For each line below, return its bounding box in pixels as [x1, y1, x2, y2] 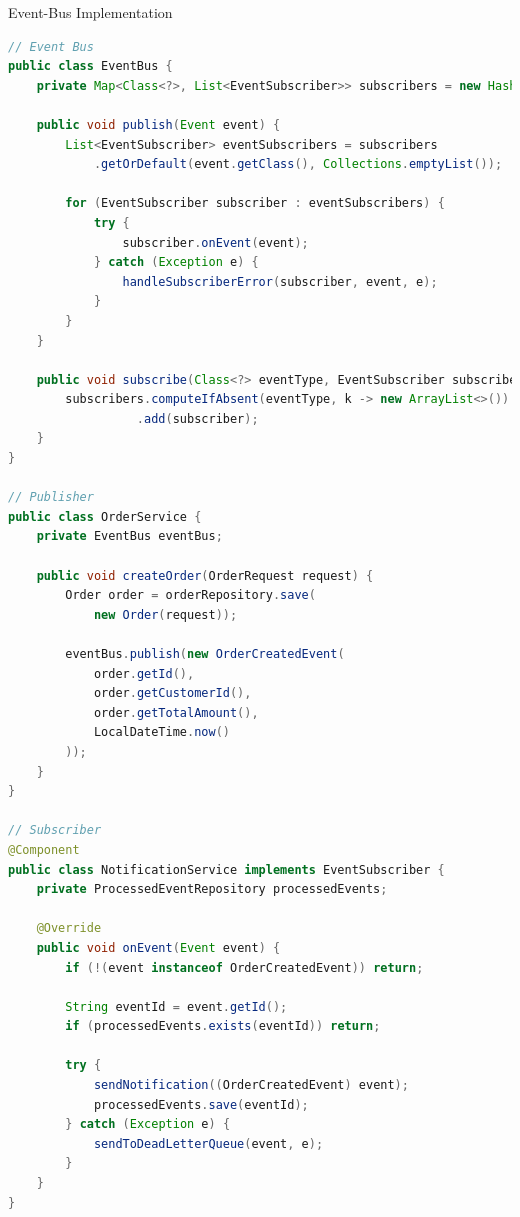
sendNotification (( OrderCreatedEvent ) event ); [93, 1078, 409, 1093]
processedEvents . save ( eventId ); [93, 1097, 309, 1112]
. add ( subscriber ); [136, 411, 259, 426]
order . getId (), [93, 666, 195, 681]
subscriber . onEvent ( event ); [122, 235, 309, 250]
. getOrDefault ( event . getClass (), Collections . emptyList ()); [93, 157, 503, 172]
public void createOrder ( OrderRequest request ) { [36, 568, 374, 583]
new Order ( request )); [93, 607, 238, 622]
